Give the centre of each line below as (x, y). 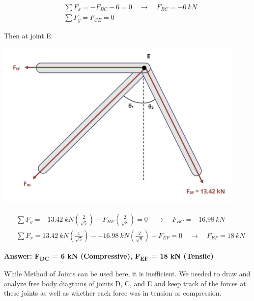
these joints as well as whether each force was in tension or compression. (113, 293)
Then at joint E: (28, 35)
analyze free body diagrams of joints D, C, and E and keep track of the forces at (125, 283)
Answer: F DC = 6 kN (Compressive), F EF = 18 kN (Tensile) (109, 256)
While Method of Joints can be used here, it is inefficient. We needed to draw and (127, 274)
